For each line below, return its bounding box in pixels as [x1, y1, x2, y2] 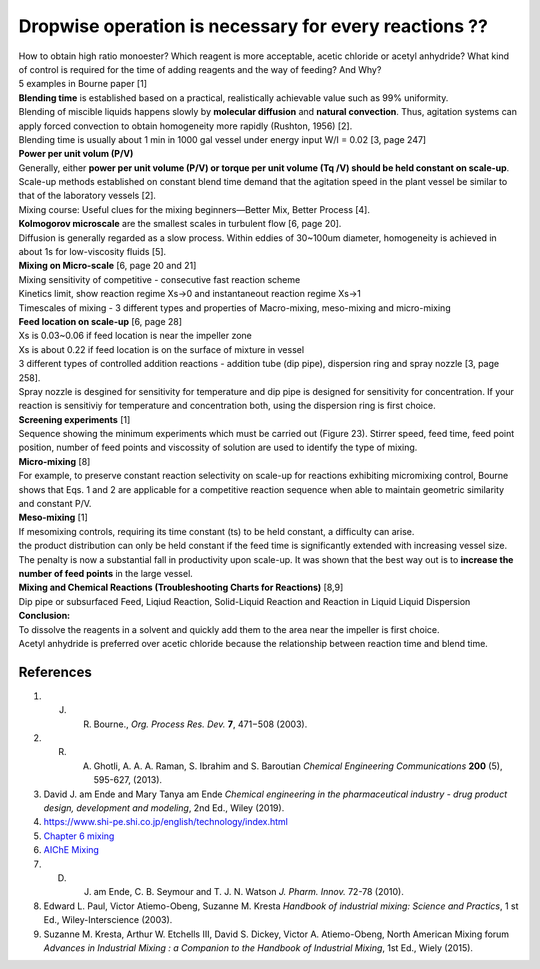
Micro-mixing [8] [18, 455, 91, 467]
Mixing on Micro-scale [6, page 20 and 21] [18, 260, 197, 272]
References [18, 663, 92, 680]
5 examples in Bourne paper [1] [18, 78, 148, 90]
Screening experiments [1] [18, 413, 131, 425]
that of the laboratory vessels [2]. [18, 190, 157, 202]
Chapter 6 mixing [43, 830, 115, 842]
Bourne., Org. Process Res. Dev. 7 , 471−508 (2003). [93, 718, 308, 730]
